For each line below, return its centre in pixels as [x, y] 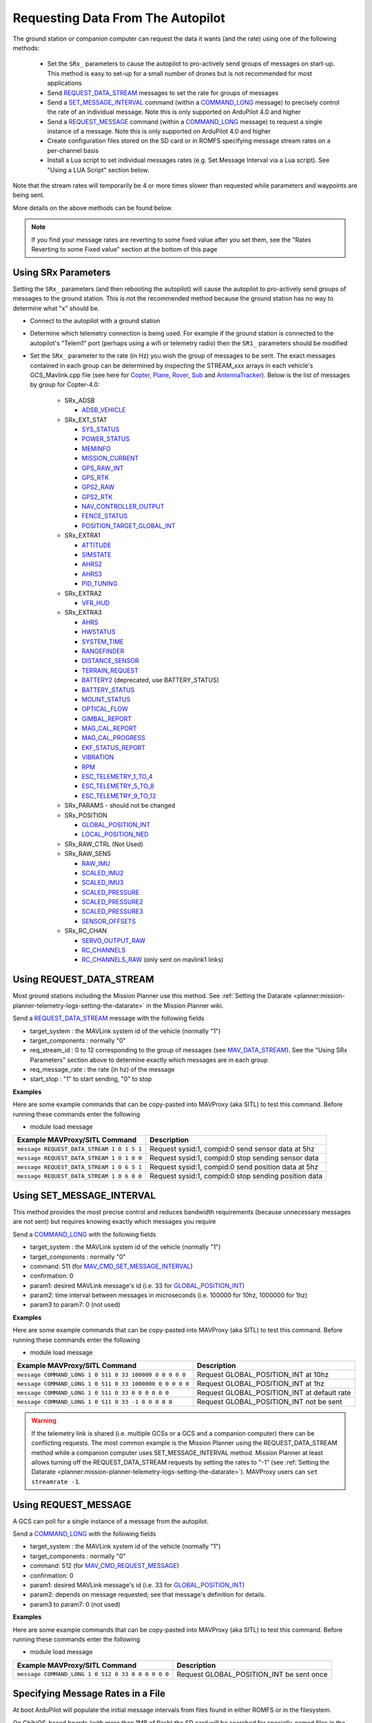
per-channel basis [73, 150]
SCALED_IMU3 [103, 883]
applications [64, 83]
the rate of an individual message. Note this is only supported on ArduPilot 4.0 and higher [174, 112]
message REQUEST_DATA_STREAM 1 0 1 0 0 [80, 1158]
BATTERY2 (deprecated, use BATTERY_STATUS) [151, 680]
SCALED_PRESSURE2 [113, 902]
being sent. [29, 195]
